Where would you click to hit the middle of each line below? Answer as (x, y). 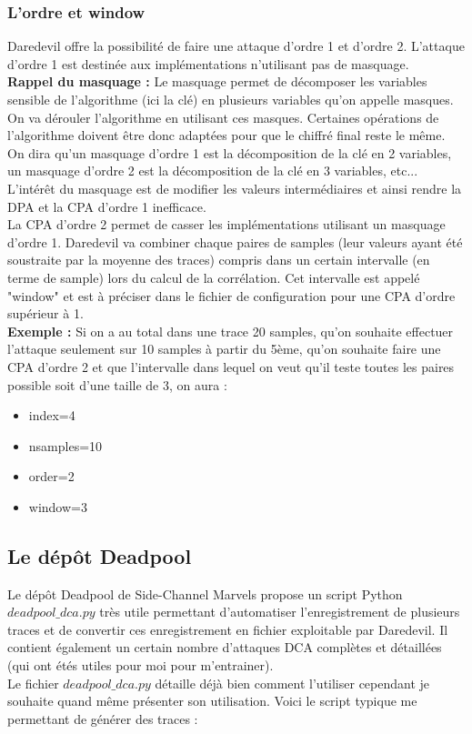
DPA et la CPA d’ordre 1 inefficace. (107, 206)
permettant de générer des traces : (103, 718)
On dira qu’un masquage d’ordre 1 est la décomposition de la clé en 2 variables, (230, 152)
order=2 (51, 476)
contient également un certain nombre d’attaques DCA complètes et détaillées (225, 647)
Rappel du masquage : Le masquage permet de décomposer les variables (217, 81)
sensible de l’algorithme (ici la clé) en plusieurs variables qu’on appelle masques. (231, 99)
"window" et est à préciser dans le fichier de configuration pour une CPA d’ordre (231, 295)
